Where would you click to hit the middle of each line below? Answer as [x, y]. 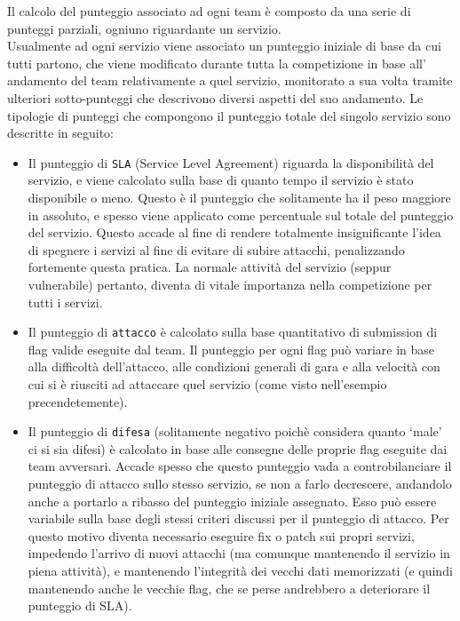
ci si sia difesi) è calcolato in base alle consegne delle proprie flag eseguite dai [238, 448]
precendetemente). [78, 401]
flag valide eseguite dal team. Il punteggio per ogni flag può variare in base [231, 349]
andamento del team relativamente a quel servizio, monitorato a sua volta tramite [230, 80]
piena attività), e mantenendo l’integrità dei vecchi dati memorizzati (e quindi [240, 570]
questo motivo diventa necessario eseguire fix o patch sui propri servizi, [221, 535]
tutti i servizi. [65, 302]
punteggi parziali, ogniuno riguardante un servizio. [144, 28]
